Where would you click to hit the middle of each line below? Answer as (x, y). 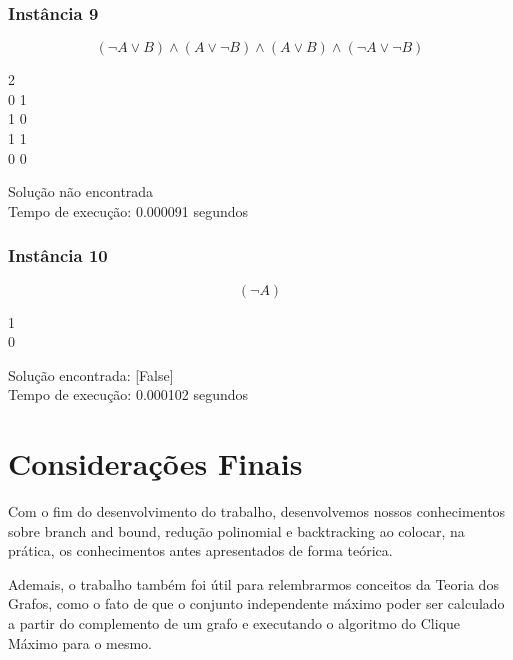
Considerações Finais (155, 463)
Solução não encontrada (81, 191)
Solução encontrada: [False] (91, 374)
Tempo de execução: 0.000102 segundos (128, 394)
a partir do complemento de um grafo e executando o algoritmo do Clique (234, 623)
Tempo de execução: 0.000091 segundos (128, 210)
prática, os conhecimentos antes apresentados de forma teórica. (200, 550)
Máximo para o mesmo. (80, 642)
